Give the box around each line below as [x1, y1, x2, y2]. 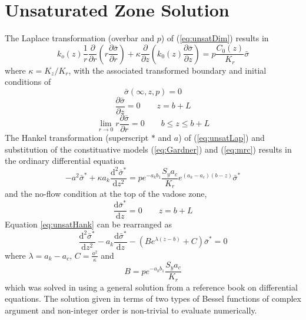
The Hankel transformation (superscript [5, 131, 149, 144]
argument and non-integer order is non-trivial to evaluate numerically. [5, 303, 257, 316]
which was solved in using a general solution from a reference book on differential [5, 281, 298, 293]
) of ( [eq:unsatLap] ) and [178, 131, 265, 144]
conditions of [5, 75, 51, 88]
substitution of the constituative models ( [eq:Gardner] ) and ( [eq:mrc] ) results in [5, 143, 292, 155]
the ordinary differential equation [5, 154, 125, 167]
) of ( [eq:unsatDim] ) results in [161, 32, 269, 44]
